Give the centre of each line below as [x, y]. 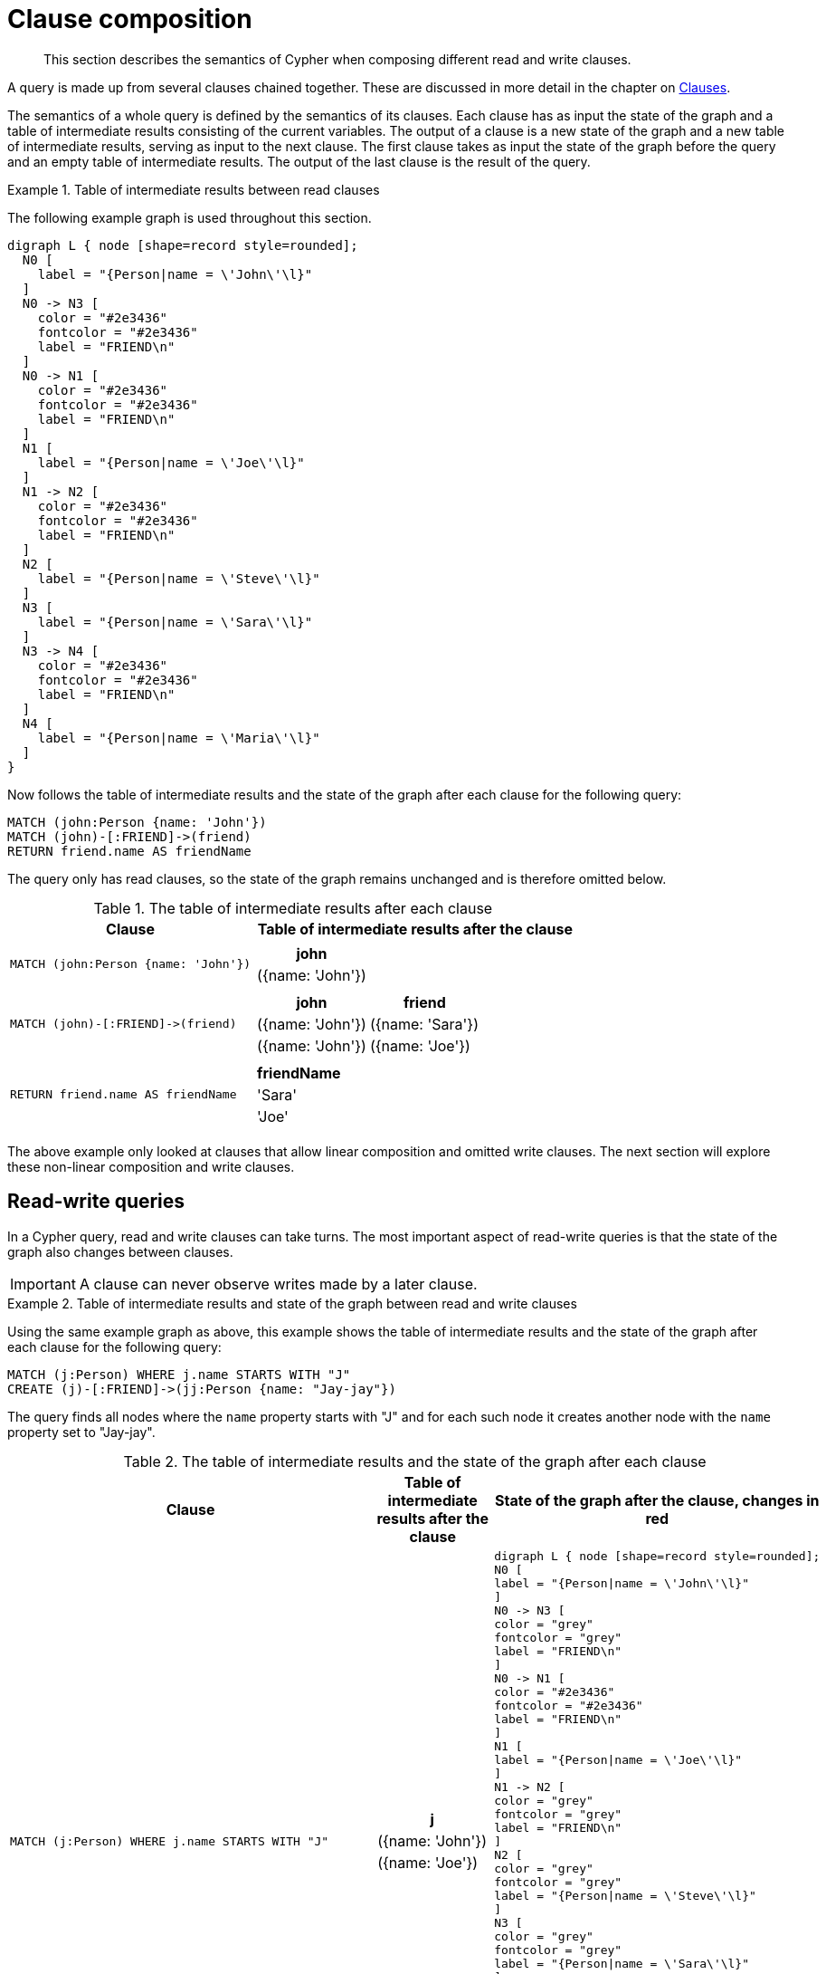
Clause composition [130, 19]
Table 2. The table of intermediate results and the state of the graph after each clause [415, 1461]
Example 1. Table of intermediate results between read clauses [194, 189]
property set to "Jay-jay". [81, 1432]
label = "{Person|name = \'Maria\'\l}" [179, 738]
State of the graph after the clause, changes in [657, 1500]
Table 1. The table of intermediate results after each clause [293, 908]
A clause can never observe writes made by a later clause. [278, 1284]
